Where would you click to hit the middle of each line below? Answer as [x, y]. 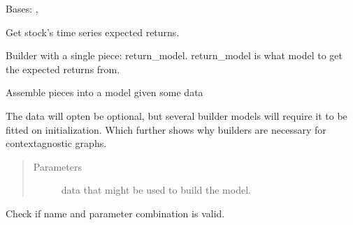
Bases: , [22, 8]
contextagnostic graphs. [56, 143]
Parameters [57, 166]
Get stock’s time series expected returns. [93, 32]
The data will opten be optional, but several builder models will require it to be [176, 115]
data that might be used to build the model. [156, 190]
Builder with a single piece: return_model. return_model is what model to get [174, 55]
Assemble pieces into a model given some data [105, 92]
